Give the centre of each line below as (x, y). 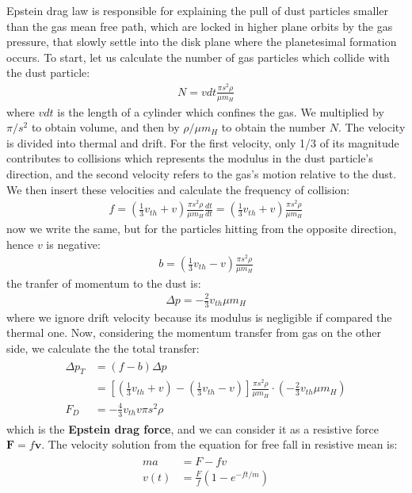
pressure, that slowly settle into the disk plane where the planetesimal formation (202, 42)
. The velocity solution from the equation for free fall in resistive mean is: (219, 444)
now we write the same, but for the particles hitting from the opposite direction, (202, 228)
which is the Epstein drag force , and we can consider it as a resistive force (193, 428)
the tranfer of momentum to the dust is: (104, 283)
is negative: (73, 244)
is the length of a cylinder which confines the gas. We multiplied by (221, 111)
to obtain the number (273, 127)
